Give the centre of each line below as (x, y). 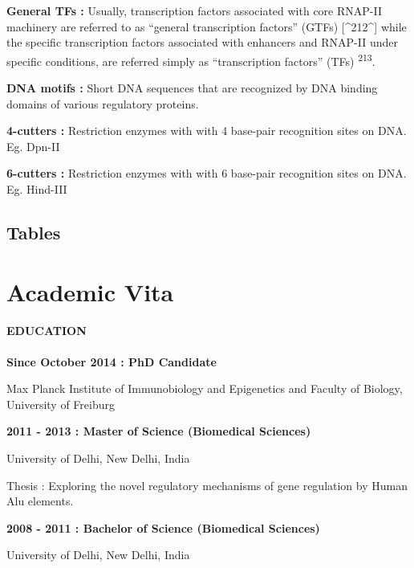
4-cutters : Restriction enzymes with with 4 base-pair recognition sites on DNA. (207, 131)
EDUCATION (47, 331)
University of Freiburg (61, 404)
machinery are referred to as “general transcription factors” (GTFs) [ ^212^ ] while (207, 26)
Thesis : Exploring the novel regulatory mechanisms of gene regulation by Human (207, 485)
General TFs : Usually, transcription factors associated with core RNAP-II (194, 10)
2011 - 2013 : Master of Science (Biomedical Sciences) (159, 431)
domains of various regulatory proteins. (103, 103)
